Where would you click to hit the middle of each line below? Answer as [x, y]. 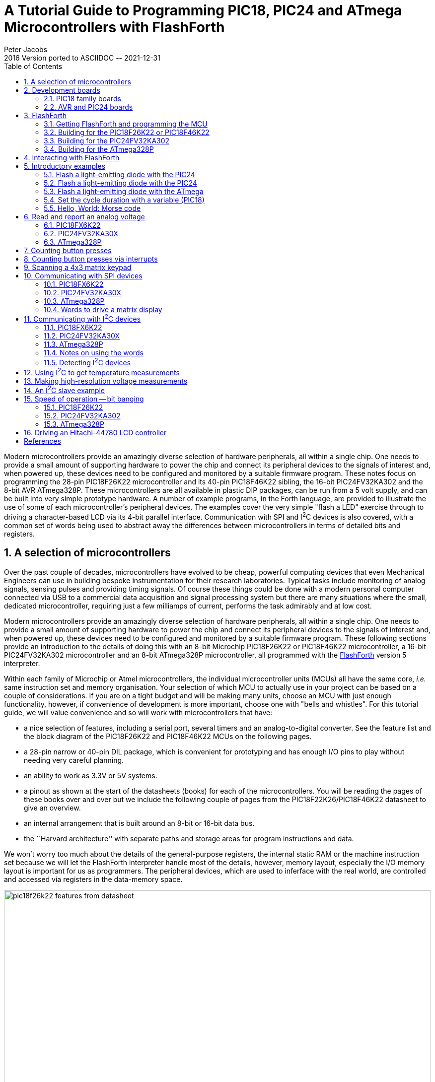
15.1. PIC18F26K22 [73, 407]
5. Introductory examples [65, 166]
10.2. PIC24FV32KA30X [82, 292]
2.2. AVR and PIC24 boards [88, 107]
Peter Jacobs [26, 49]
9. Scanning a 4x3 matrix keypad [78, 267]
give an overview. [52, 808]
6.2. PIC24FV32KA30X [81, 233]
